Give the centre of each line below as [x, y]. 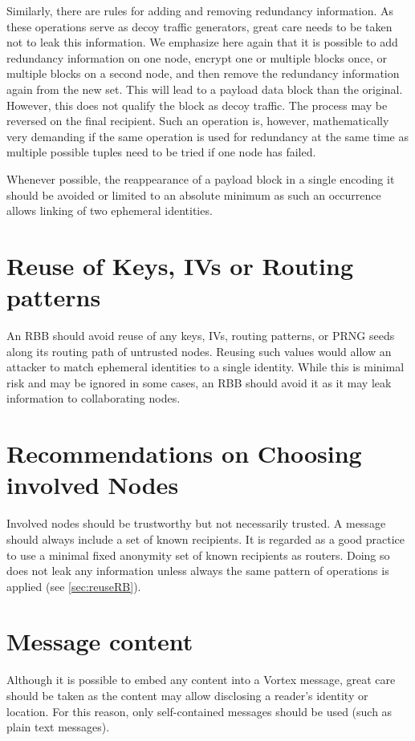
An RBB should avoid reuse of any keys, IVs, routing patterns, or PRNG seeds [201, 336]
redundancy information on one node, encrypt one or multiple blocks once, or [197, 57]
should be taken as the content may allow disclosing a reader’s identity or [187, 695]
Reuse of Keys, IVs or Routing [180, 265]
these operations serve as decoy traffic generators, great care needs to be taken [199, 26]
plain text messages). [58, 727]
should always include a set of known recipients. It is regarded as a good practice [206, 539]
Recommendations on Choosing [184, 454]
